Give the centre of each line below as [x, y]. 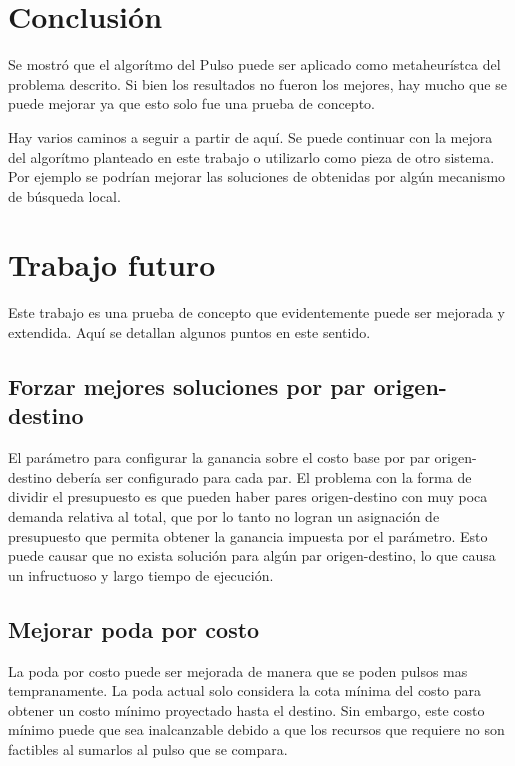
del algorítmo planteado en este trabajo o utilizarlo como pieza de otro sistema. [251, 156]
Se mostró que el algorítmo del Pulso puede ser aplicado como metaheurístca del [254, 64]
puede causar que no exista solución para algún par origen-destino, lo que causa [252, 555]
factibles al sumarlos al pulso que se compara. [148, 748]
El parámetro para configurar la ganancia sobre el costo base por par [219, 457]
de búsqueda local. [64, 195]
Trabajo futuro [112, 264]
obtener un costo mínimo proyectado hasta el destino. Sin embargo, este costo [246, 709]
